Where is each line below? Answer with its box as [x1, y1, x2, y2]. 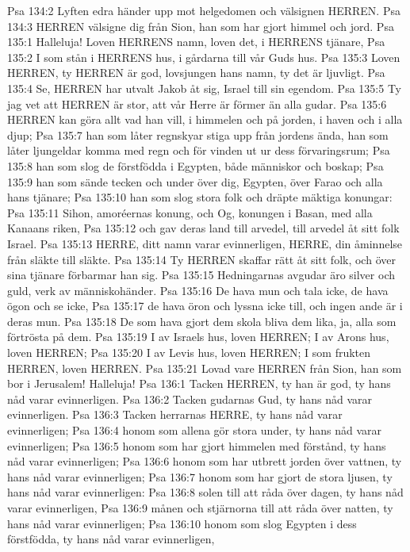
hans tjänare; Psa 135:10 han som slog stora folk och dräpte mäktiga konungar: [7, 189, 393, 205]
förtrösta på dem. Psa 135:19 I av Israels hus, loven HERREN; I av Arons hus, [7, 328, 389, 345]
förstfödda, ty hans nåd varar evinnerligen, [7, 531, 215, 547]
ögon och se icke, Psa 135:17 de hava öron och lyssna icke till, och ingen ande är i [7, 297, 403, 314]
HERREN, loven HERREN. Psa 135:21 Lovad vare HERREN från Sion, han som [7, 359, 402, 376]
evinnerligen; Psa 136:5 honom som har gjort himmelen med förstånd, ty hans [7, 437, 386, 454]
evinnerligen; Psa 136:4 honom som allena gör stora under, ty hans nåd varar [7, 422, 382, 439]
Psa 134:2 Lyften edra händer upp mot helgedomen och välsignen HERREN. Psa [7, 2, 400, 18]
